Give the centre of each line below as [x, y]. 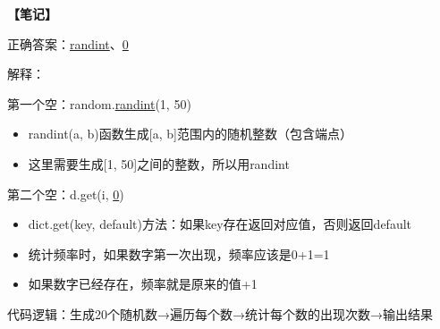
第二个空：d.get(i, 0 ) [66, 194]
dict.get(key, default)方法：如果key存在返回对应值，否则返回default [220, 224]
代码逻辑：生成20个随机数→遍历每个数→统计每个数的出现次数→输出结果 [220, 313]
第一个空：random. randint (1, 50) [99, 103]
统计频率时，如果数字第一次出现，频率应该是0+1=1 [179, 253]
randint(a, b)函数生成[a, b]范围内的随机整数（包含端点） [190, 134]
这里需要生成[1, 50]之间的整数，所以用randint [159, 163]
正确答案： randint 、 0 [68, 43]
